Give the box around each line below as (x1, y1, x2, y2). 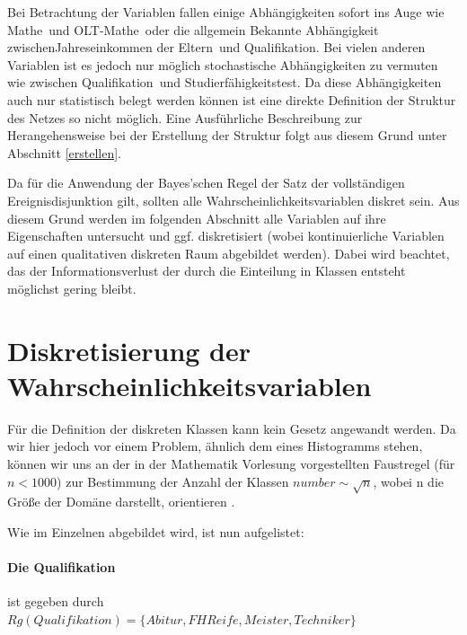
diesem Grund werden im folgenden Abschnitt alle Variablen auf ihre (7, 208, 386, 227)
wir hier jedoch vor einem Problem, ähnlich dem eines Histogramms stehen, (7, 437, 423, 455)
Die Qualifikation (7, 558, 116, 577)
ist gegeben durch (7, 592, 104, 611)
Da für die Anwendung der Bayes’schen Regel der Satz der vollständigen (7, 173, 405, 192)
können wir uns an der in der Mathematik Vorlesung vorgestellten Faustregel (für (7, 454, 455, 472)
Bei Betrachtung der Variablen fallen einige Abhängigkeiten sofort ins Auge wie (7, 3, 445, 21)
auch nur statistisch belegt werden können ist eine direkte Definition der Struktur (7, 90, 456, 109)
